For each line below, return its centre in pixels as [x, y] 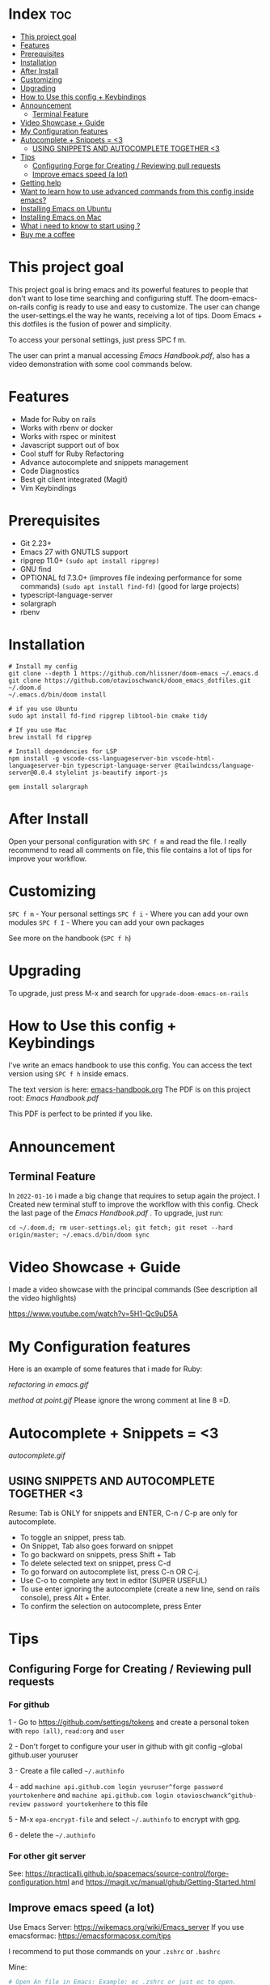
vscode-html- [193, 758]
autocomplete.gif [37, 1455]
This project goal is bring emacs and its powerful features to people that [129, 289]
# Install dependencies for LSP [63, 751]
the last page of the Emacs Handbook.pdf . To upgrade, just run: [116, 1213]
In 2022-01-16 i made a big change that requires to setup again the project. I [134, 1196]
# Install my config [43, 666]
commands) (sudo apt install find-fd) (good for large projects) [130, 586]
